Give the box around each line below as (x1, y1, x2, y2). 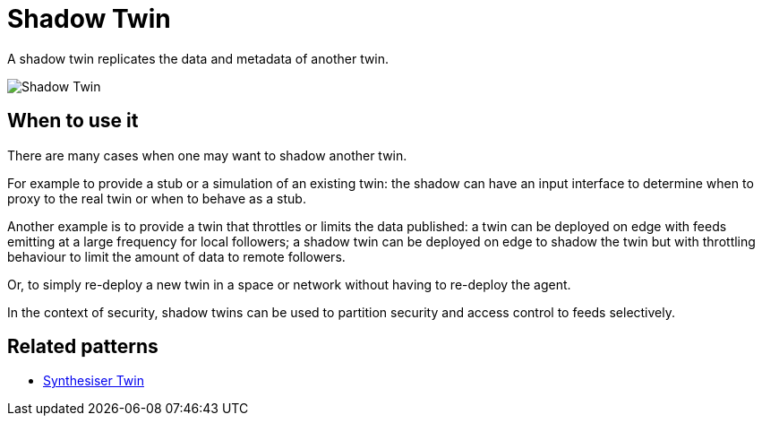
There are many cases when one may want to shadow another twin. (7, 147, 407, 163)
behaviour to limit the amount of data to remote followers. (7, 248, 346, 264)
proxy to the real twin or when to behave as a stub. (7, 190, 306, 206)
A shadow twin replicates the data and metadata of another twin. (7, 50, 390, 66)
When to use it (7, 109, 139, 133)
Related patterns (7, 335, 158, 358)
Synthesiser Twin (43, 373, 144, 389)
